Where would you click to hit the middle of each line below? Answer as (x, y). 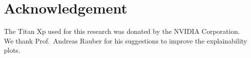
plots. (12, 50)
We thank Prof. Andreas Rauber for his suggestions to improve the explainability (125, 40)
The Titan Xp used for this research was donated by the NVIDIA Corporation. (122, 31)
